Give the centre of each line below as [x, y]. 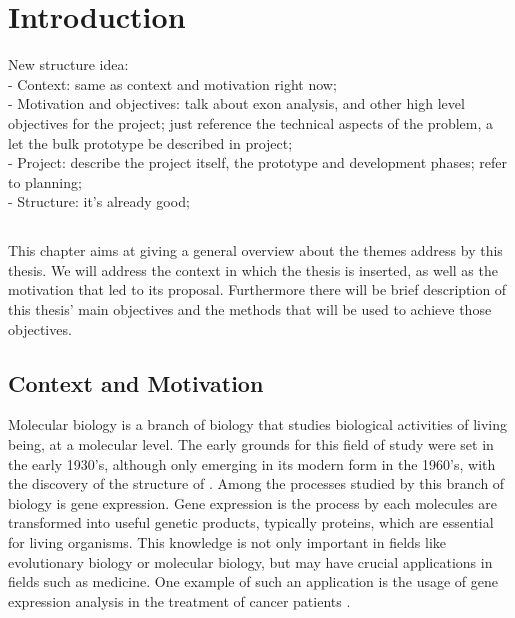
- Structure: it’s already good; [99, 201]
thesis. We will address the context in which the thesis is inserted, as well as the [253, 269]
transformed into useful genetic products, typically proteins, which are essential [251, 522]
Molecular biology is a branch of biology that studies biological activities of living [257, 424]
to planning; [45, 181]
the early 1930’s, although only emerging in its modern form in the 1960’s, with [252, 463]
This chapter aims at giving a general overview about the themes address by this [255, 250]
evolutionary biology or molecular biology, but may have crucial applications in [250, 561]
